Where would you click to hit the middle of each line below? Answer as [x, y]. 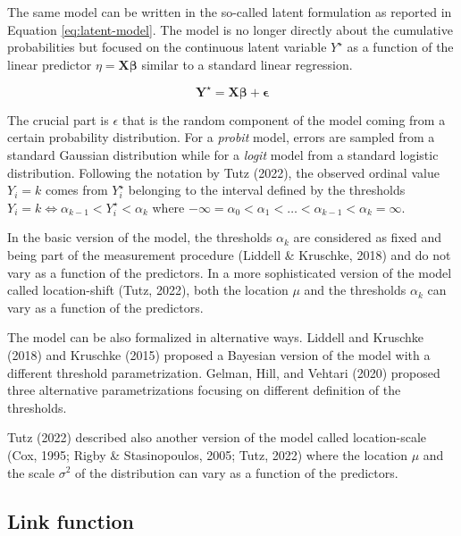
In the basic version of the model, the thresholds [140, 237]
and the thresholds [355, 290]
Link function [71, 520]
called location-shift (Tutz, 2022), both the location [148, 290]
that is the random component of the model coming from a [284, 119]
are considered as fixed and [368, 237]
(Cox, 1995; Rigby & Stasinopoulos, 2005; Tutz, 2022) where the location [208, 454]
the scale [31, 472]
